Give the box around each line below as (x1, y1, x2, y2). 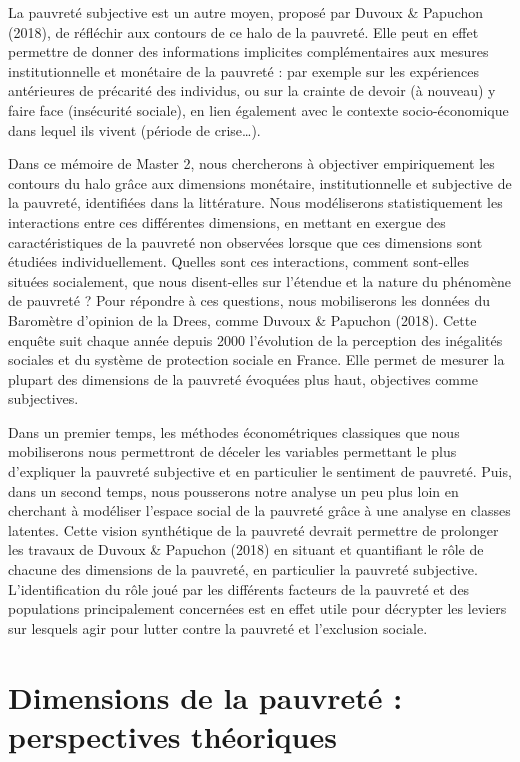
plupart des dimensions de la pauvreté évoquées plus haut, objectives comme (8, 368, 478, 389)
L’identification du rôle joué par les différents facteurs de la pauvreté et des (8, 578, 470, 599)
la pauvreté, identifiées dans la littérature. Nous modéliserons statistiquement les (8, 192, 503, 213)
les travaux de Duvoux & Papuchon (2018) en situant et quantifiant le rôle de (8, 539, 484, 560)
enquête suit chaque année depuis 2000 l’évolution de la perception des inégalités (8, 329, 503, 350)
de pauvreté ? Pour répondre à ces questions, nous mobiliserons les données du (8, 290, 491, 311)
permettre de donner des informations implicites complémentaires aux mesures (8, 41, 489, 62)
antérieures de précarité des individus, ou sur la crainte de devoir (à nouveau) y (8, 80, 496, 101)
